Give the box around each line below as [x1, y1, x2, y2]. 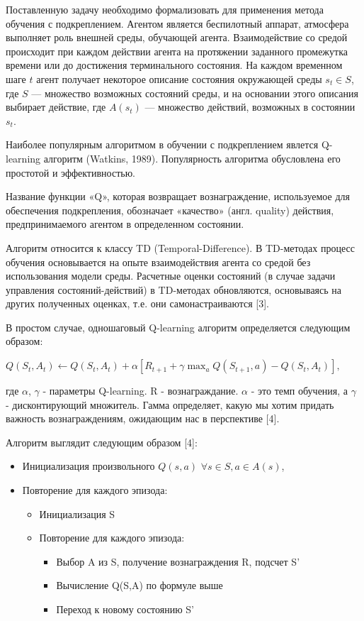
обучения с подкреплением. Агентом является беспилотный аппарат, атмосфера [6, 16, 349, 31]
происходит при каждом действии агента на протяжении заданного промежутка [6, 43, 348, 58]
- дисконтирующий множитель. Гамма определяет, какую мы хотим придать [6, 397, 334, 412]
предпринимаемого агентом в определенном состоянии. [6, 216, 244, 231]
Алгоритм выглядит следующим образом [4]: [6, 434, 198, 449]
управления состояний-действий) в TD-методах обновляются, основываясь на [6, 282, 341, 297]
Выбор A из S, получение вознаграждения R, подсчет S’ [56, 554, 300, 568]
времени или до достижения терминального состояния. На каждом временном [6, 57, 343, 72]
